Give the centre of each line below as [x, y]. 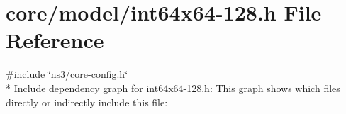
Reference [55, 40]
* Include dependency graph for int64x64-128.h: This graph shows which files [173, 87]
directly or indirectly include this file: [87, 102]
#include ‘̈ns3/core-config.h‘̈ [67, 74]
